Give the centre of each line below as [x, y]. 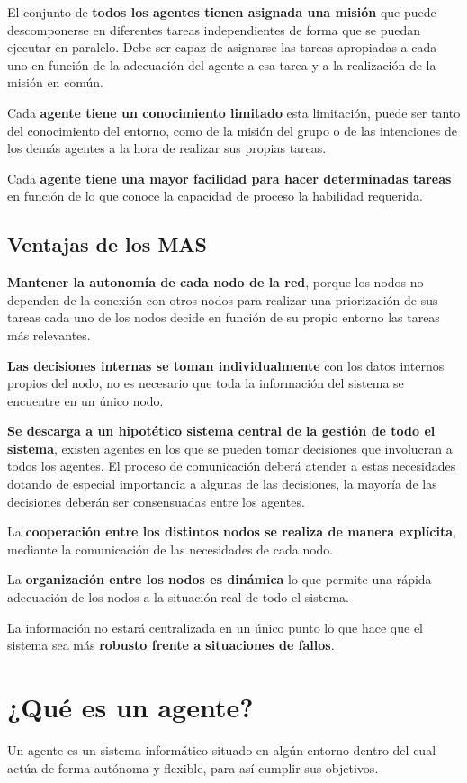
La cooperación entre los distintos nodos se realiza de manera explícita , [232, 531]
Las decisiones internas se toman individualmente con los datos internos [226, 365]
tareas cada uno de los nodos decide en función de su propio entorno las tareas [224, 317]
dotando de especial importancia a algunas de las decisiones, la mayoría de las [222, 484]
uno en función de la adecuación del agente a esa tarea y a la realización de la [222, 64]
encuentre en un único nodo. [85, 400]
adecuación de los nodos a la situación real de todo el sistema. [178, 597]
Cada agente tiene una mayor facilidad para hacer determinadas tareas [229, 178]
